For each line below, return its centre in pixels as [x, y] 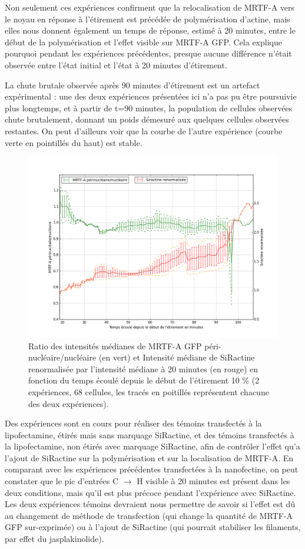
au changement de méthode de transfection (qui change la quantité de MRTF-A [149, 515]
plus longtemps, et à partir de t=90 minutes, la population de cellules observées [149, 108]
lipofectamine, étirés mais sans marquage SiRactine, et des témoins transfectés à [150, 434]
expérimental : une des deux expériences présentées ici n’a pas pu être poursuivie [151, 96]
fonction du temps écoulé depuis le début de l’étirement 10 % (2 [144, 380]
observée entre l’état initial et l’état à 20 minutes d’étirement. [116, 65]
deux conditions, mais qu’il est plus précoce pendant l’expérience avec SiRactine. [150, 492]
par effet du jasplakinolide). [54, 539]
